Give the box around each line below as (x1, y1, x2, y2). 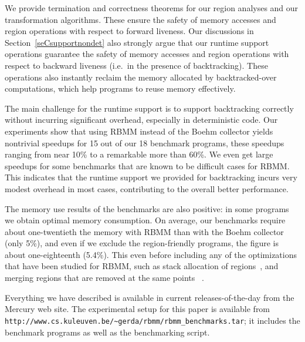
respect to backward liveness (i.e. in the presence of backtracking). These (5, 59, 268, 71)
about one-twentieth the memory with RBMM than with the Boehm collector (5, 225, 284, 237)
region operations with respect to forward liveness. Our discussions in (5, 25, 254, 37)
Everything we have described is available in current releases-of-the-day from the (5, 291, 294, 303)
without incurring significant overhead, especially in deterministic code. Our (5, 113, 278, 126)
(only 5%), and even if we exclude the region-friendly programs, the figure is (5, 237, 279, 249)
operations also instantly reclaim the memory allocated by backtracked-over (5, 71, 277, 83)
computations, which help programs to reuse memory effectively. (5, 82, 236, 95)
